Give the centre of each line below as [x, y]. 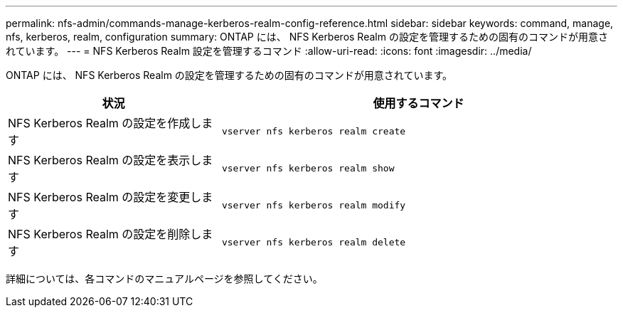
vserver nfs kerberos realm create [314, 131]
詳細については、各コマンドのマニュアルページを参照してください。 [164, 278]
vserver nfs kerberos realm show [308, 168]
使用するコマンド [419, 103]
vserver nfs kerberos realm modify [314, 205]
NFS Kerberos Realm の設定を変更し [105, 197]
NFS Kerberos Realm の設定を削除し [105, 234]
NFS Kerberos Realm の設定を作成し [105, 123]
